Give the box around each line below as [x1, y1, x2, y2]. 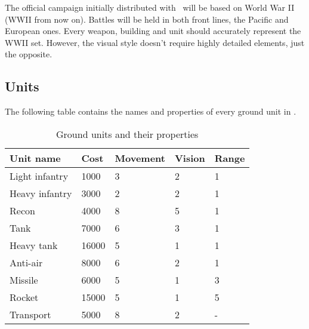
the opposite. [5, 48, 52, 60]
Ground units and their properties [56, 127, 199, 141]
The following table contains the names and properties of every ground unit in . [5, 105, 296, 118]
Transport [10, 307, 51, 321]
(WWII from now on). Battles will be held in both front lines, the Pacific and [5, 13, 289, 25]
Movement [115, 150, 165, 165]
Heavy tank [10, 238, 58, 252]
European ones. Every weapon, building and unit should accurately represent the [5, 24, 301, 37]
